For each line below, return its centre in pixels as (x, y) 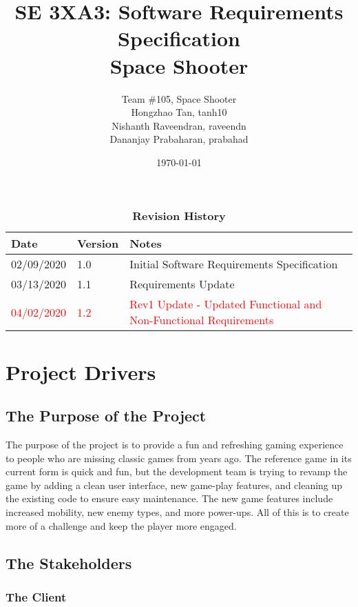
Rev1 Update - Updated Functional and (226, 304)
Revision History (179, 216)
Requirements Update (182, 284)
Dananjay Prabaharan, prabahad (179, 139)
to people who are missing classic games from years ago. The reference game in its (179, 458)
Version (98, 243)
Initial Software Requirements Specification (234, 264)
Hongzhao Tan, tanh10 (179, 112)
